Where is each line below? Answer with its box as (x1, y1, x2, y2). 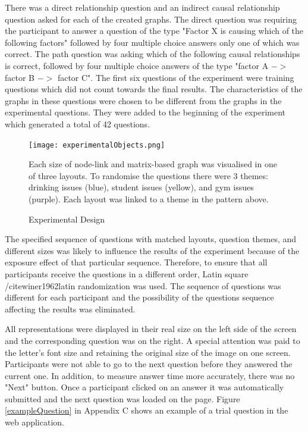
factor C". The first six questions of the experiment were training (57, 71, 294, 83)
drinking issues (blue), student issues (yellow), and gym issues (29, 181, 254, 193)
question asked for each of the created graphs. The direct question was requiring (5, 12, 297, 25)
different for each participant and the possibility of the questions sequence (5, 291, 274, 303)
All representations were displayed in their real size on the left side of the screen (5, 323, 297, 335)
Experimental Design (29, 212, 105, 225)
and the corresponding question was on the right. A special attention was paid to (5, 334, 300, 346)
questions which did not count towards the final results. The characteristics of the (5, 83, 303, 95)
